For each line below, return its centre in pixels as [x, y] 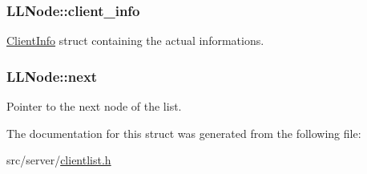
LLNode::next [52, 76]
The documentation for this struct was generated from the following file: [184, 133]
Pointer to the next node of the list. [94, 106]
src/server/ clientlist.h [59, 160]
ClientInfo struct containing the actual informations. [135, 40]
